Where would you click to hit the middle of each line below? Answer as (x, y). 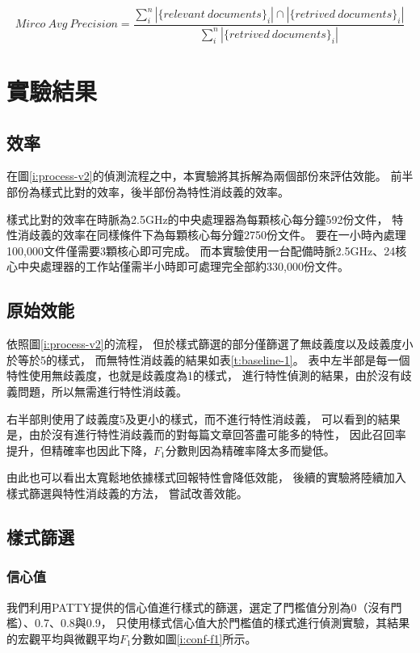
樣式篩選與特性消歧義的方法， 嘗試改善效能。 (127, 493)
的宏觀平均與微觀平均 (63, 638)
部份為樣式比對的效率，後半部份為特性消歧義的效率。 (148, 192)
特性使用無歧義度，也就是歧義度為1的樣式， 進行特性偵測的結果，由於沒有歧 (209, 375)
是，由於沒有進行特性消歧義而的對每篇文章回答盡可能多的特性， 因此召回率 (206, 434)
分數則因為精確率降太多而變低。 (250, 450)
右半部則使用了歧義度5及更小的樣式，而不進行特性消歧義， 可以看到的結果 (204, 418)
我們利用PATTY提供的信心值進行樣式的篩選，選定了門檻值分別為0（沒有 (199, 607)
